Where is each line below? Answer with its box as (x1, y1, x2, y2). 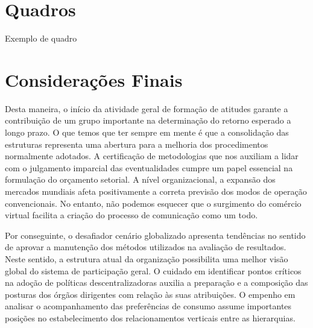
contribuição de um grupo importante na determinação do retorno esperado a (5, 114, 291, 127)
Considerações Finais (5, 67, 183, 92)
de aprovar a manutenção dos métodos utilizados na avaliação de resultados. (5, 241, 286, 253)
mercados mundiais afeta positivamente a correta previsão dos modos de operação (5, 185, 307, 197)
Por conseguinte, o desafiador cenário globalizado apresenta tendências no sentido (5, 229, 306, 241)
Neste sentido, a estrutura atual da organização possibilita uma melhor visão (5, 252, 288, 265)
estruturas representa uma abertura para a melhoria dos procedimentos (5, 137, 268, 150)
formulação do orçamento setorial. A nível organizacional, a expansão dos (5, 173, 276, 186)
